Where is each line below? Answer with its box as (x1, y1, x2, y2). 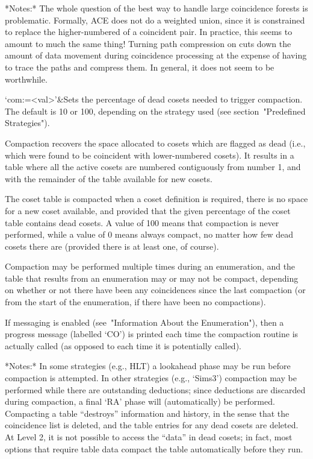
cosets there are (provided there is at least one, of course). (5, 239, 219, 252)
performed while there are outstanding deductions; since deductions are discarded (5, 383, 306, 396)
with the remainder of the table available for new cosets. (5, 172, 212, 185)
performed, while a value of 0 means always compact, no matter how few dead (5, 228, 293, 241)
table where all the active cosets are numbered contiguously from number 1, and (5, 160, 301, 173)
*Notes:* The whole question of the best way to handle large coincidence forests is (5, 2, 308, 14)
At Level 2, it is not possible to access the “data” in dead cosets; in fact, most (5, 431, 293, 443)
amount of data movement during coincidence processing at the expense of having (5, 49, 307, 62)
